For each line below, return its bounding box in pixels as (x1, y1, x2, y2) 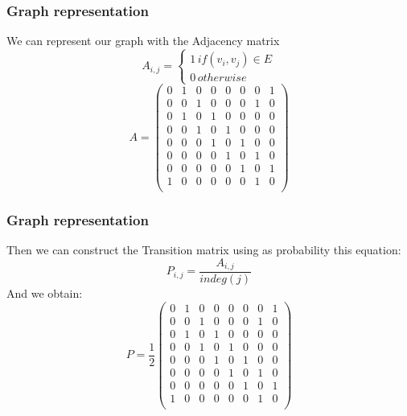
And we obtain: (6, 285, 83, 302)
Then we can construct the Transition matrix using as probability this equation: (6, 241, 401, 257)
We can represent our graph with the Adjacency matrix (6, 32, 280, 49)
